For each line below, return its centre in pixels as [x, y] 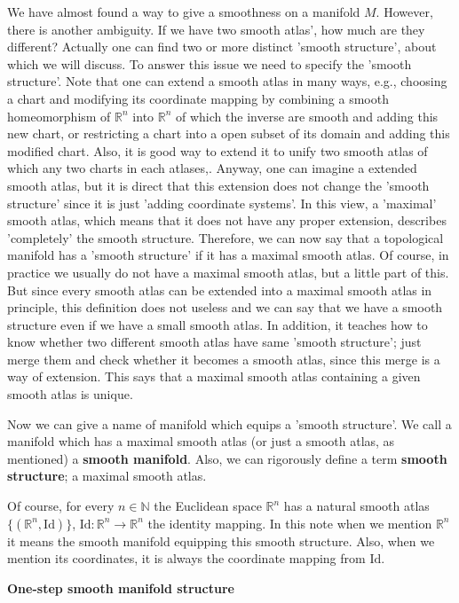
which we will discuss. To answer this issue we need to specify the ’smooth [210, 63]
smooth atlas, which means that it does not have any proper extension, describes [227, 220]
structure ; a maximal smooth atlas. [107, 476]
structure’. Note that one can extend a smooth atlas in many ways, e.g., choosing [227, 81]
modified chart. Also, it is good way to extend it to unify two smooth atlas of [218, 150]
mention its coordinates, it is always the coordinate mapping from [186, 558]
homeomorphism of [59, 116]
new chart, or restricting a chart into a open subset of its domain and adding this [229, 133]
